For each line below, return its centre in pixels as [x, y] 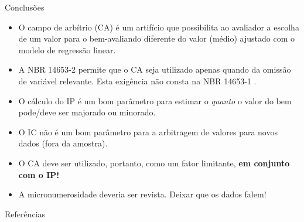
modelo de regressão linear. [67, 49]
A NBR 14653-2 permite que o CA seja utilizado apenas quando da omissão [155, 69]
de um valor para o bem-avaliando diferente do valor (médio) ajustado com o [156, 38]
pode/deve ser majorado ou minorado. [87, 112]
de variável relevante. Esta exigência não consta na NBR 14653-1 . [137, 81]
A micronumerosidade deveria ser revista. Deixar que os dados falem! [142, 194]
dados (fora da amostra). [63, 143]
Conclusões [25, 7]
